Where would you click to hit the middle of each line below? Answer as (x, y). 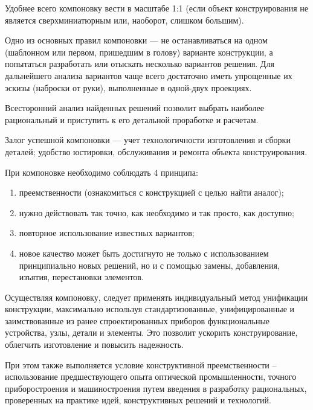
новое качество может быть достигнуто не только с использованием (144, 253)
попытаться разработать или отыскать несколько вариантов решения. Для (140, 64)
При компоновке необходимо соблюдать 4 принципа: (102, 172)
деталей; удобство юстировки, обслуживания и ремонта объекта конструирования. (156, 151)
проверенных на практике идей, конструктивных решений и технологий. (138, 400)
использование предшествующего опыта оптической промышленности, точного (151, 376)
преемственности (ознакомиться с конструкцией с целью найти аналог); (151, 192)
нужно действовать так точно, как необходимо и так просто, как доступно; (156, 212)
